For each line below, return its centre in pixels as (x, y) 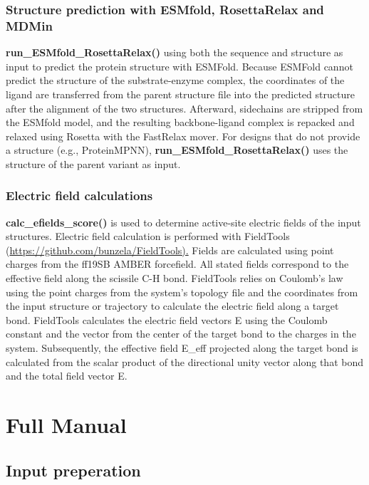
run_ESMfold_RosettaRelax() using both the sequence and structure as (175, 52)
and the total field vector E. (67, 376)
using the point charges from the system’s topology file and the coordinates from (182, 292)
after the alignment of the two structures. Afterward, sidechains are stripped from (184, 108)
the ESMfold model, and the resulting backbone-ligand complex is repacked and (180, 122)
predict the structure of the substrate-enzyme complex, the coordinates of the (175, 80)
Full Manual (66, 425)
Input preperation (73, 470)
